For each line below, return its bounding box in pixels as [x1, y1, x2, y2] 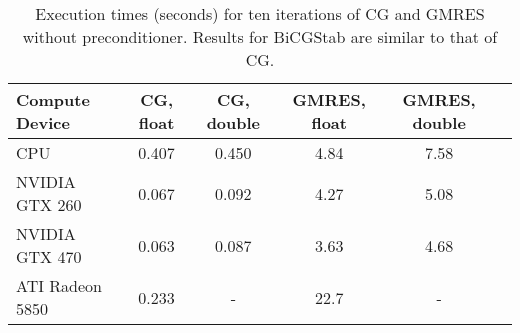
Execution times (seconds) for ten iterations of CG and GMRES [35, 2, 485, 25]
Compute [16, 88, 90, 111]
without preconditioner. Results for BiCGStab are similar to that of [22, 25, 498, 48]
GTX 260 [16, 193, 82, 216]
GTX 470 [16, 245, 82, 268]
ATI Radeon [16, 274, 103, 297]
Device [16, 111, 70, 134]
